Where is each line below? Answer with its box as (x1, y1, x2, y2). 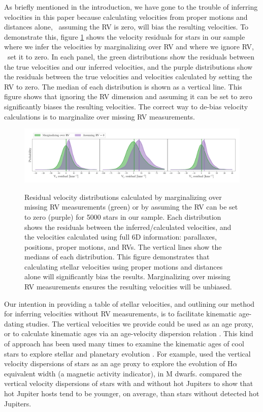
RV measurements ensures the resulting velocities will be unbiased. (24, 281, 232, 292)
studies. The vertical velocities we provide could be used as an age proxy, (26, 318, 253, 329)
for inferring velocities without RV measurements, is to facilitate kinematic (4, 308, 237, 319)
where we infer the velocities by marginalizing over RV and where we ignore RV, (4, 41, 254, 52)
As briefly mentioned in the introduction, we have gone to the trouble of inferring (4, 2, 258, 12)
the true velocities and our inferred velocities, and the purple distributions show (4, 61, 253, 72)
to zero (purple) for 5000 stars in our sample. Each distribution (24, 211, 221, 222)
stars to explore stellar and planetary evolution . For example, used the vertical (4, 348, 251, 359)
